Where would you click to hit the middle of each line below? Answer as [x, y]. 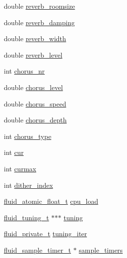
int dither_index [28, 185]
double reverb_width [35, 38]
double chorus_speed [35, 103]
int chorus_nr [24, 71]
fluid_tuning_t [27, 217]
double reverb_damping [39, 22]
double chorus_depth [35, 120]
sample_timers [101, 250]
